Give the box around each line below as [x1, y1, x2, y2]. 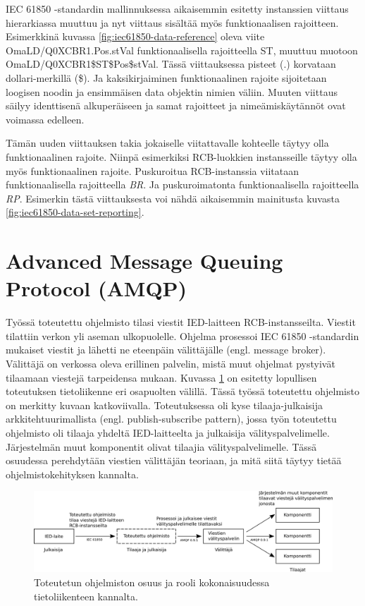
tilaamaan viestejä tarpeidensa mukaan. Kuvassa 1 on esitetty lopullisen [6, 370, 317, 384]
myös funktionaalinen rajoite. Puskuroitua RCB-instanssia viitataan [6, 163, 299, 178]
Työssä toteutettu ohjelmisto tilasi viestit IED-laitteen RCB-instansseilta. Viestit [6, 315, 356, 329]
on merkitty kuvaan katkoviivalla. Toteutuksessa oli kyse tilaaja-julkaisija [6, 397, 323, 412]
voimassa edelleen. [6, 111, 85, 126]
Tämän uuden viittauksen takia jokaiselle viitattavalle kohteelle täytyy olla [6, 135, 329, 150]
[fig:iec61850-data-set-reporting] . [6, 205, 144, 219]
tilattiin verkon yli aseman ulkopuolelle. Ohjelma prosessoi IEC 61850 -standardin [6, 328, 359, 343]
